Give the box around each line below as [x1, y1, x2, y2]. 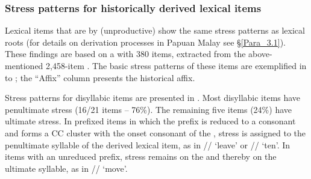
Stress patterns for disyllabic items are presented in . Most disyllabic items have [5, 91, 301, 104]
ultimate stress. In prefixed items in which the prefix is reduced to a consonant [5, 115, 296, 127]
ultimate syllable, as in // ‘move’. [5, 162, 128, 174]
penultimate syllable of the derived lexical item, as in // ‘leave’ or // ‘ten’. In [5, 138, 291, 151]
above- [248, 47, 272, 60]
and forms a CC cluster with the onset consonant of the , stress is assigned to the [5, 126, 306, 139]
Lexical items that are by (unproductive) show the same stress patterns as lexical [5, 24, 305, 37]
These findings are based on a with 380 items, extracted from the [5, 47, 246, 60]
